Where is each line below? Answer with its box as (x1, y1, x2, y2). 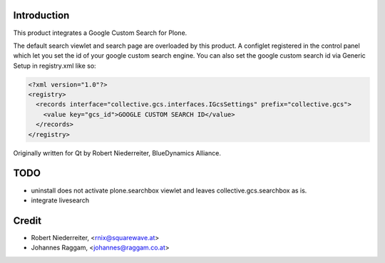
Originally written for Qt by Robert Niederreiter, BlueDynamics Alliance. (13, 148, 221, 157)
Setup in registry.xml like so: (13, 61, 96, 70)
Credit (13, 215, 42, 227)
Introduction (13, 9, 70, 21)
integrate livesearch (31, 196, 89, 205)
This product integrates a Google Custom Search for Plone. (13, 29, 188, 37)
